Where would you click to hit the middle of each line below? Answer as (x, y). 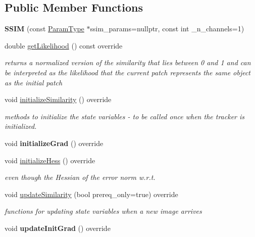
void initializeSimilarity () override (58, 99)
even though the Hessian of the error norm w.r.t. (80, 177)
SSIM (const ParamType (44, 29)
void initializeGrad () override (54, 143)
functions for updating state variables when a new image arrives (103, 211)
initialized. (21, 126)
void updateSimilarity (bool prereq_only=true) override (91, 194)
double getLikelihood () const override (64, 45)
